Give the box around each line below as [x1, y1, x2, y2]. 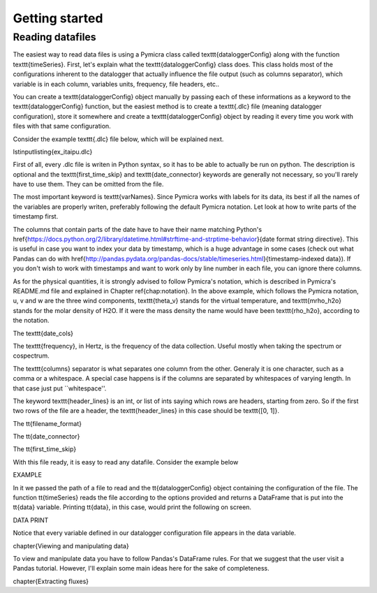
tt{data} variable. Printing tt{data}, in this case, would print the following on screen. [13, 503, 251, 511]
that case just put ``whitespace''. [13, 384, 107, 393]
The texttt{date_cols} [13, 329, 73, 337]
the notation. [13, 316, 50, 325]
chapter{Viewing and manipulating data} [13, 541, 129, 550]
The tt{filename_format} [13, 419, 82, 427]
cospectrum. [13, 351, 50, 360]
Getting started [13, 10, 103, 26]
